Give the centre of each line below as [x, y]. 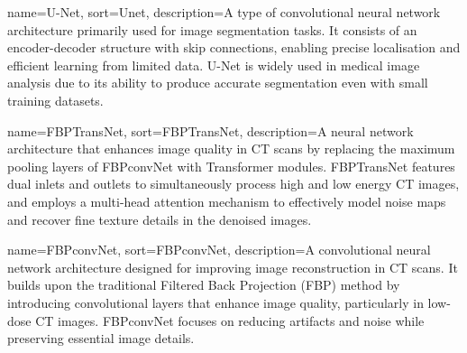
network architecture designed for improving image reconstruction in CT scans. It [233, 267]
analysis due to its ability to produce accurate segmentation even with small [218, 83]
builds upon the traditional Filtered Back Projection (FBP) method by [204, 285]
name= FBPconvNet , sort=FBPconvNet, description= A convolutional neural [219, 250]
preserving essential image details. [101, 338]
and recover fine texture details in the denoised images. [160, 219]
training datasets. [55, 100]
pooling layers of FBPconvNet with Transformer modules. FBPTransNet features [231, 166]
